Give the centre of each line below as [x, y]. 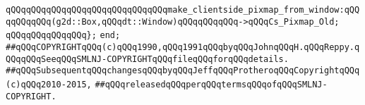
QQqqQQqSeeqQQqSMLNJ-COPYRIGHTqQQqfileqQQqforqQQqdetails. [147, 59]
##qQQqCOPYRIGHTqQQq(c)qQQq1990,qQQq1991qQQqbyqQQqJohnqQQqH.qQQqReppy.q [183, 47]
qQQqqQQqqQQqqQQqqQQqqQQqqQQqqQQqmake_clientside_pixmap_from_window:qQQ [183, 10]
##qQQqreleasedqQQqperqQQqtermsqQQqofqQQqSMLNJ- [211, 84]
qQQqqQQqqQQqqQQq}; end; [63, 36]
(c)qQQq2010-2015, [49, 84]
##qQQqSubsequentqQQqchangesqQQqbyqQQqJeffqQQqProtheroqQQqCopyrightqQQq [183, 71]
